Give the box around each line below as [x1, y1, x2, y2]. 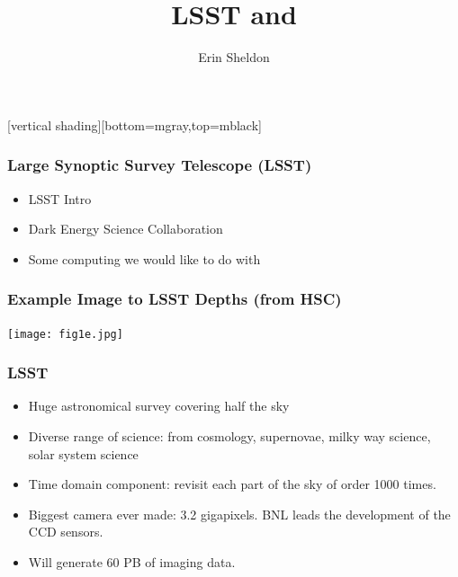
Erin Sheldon [198, 48, 270, 67]
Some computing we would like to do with [28, 249, 261, 268]
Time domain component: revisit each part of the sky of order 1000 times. [28, 475, 436, 493]
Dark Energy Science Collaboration [28, 219, 223, 238]
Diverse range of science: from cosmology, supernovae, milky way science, [28, 427, 431, 445]
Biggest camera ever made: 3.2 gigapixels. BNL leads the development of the [28, 504, 451, 523]
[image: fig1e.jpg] [7, 327, 123, 341]
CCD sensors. [28, 522, 103, 541]
